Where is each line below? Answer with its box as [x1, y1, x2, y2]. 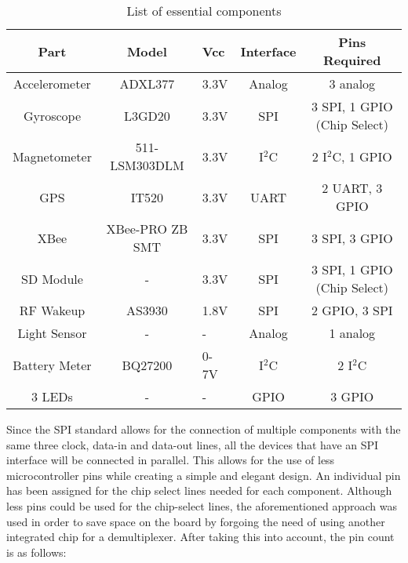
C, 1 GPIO [332, 147, 392, 165]
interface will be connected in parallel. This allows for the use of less [6, 452, 335, 468]
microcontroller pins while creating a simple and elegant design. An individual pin [6, 467, 401, 483]
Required [323, 51, 381, 69]
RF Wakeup [19, 301, 86, 319]
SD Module [21, 269, 83, 288]
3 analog [329, 74, 376, 93]
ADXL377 [119, 74, 175, 93]
